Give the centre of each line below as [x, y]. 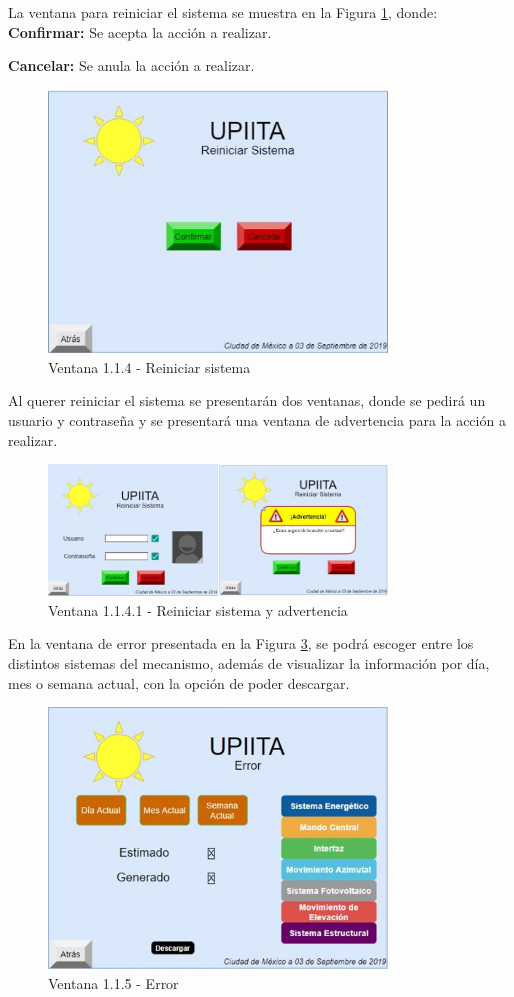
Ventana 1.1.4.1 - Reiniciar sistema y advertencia [198, 609]
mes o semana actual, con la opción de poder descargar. [179, 682]
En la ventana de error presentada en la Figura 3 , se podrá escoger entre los [241, 643]
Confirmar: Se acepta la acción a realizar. [140, 31]
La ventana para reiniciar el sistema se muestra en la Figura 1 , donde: [223, 12]
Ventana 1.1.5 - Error [113, 982]
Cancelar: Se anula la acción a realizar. [131, 65]
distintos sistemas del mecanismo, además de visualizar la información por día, [249, 662]
